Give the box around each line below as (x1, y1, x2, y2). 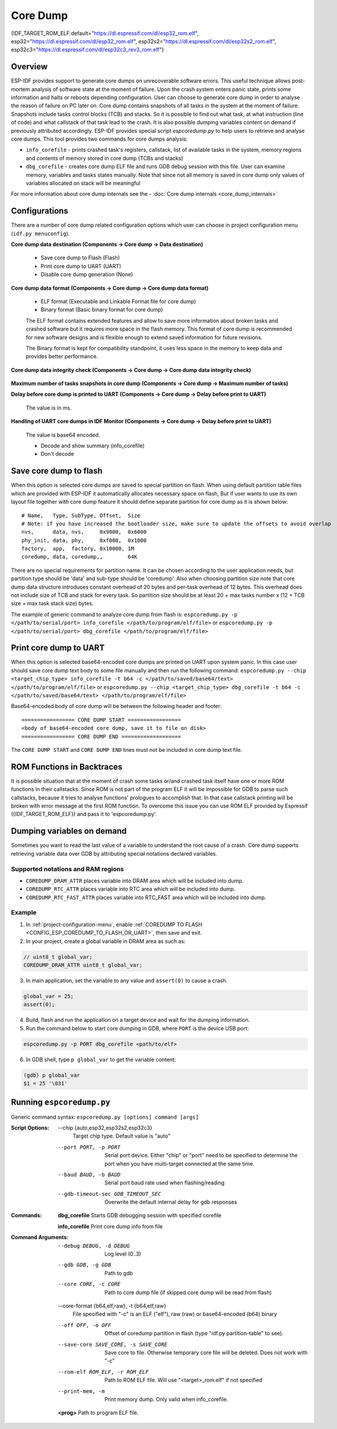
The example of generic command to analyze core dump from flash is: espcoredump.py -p (11, 611, 237, 618)
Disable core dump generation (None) (40, 271, 133, 278)
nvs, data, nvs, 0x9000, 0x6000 (21, 529, 147, 535)
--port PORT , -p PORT (58, 1144, 121, 1151)
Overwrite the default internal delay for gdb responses (104, 1199, 237, 1206)
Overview (11, 62, 48, 72)
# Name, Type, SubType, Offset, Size (21, 512, 141, 519)
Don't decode (40, 450, 74, 458)
